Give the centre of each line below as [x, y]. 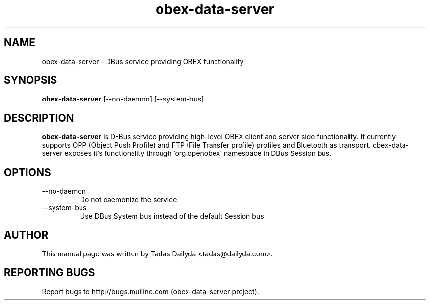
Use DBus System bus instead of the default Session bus [172, 216]
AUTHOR [26, 235]
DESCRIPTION [39, 118]
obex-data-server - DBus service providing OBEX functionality [143, 61]
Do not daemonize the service [128, 200]
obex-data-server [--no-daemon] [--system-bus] [123, 99]
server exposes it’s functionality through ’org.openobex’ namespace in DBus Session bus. [187, 153]
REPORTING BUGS [50, 273]
